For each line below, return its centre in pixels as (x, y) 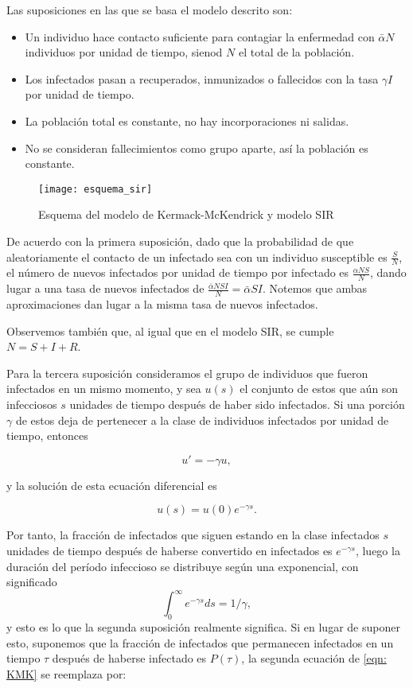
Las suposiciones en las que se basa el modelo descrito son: (150, 10)
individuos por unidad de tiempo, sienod (124, 52)
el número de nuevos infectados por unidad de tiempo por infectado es (178, 272)
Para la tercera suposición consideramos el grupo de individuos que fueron (187, 373)
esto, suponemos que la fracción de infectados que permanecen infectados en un (200, 642)
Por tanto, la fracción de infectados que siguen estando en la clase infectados (193, 535)
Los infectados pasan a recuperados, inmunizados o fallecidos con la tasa (202, 78)
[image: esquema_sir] (95, 189)
